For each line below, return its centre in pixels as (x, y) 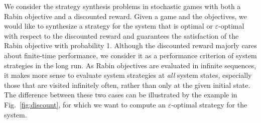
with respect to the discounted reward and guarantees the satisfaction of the (121, 35)
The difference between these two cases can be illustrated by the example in (121, 95)
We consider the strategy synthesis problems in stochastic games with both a (122, 6)
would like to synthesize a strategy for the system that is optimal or (108, 26)
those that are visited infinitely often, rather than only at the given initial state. (127, 85)
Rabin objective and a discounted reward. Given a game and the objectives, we (125, 16)
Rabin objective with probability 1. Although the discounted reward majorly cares (130, 45)
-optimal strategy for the (209, 104)
